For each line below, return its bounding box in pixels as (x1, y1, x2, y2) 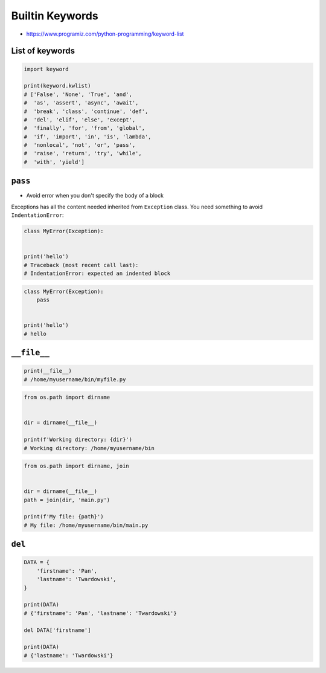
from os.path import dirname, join (24, 463, 129, 469)
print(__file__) (24, 367, 72, 375)
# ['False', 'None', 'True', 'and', (24, 91, 133, 98)
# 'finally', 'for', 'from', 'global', (24, 124, 145, 132)
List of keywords (11, 46, 75, 56)
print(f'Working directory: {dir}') (24, 436, 133, 443)
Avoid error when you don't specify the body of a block (26, 192, 164, 199)
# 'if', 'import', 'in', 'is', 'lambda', (24, 133, 152, 140)
